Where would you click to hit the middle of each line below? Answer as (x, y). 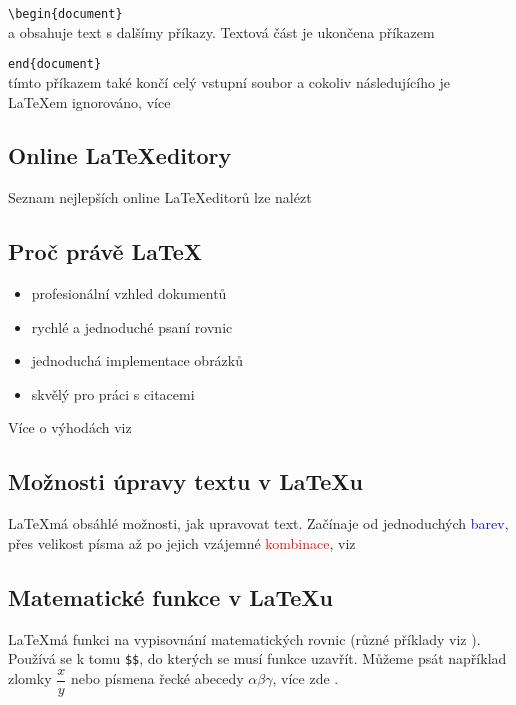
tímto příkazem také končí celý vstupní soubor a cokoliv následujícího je (229, 81)
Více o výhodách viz (70, 427)
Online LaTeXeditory (120, 155)
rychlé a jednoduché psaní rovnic (132, 326)
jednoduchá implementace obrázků (137, 360)
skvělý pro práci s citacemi (113, 393)
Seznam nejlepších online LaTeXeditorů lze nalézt (160, 197)
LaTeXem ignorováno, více (89, 101)
